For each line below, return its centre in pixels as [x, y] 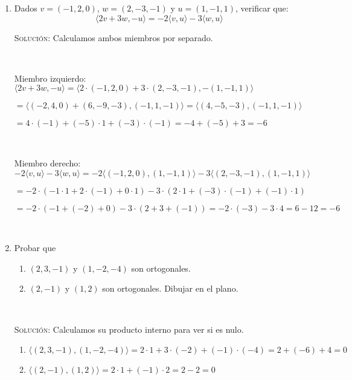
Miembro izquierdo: [50, 78]
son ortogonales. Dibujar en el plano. [170, 288]
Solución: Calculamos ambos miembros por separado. [114, 37]
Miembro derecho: [47, 162]
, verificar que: [262, 8]
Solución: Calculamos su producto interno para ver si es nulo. [129, 329]
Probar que [35, 248]
